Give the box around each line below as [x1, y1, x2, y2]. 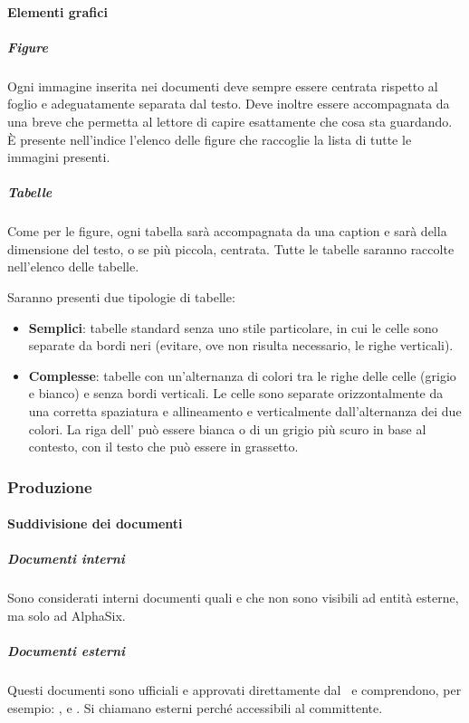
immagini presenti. [7, 147, 110, 166]
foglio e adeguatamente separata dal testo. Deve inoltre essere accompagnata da [7, 94, 450, 113]
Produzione [7, 475, 92, 498]
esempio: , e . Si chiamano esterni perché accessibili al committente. [7, 698, 383, 717]
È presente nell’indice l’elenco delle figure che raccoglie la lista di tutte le [7, 129, 412, 148]
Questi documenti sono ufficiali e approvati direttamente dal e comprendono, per [7, 680, 462, 699]
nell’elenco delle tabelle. [7, 257, 139, 276]
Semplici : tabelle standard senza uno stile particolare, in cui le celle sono [28, 318, 438, 337]
